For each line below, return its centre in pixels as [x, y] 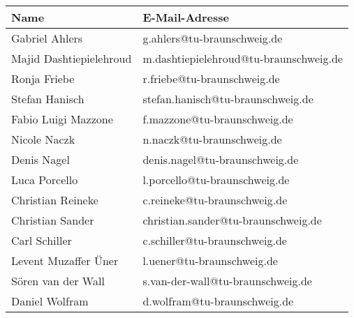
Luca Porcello [45, 180]
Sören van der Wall [58, 281]
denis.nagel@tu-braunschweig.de [221, 159]
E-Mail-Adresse [186, 17]
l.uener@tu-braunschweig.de [210, 260]
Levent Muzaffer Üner [65, 260]
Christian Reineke [55, 200]
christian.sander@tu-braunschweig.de [232, 220]
